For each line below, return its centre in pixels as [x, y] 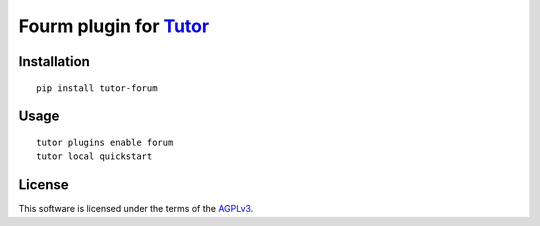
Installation [54, 61]
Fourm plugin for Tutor [114, 26]
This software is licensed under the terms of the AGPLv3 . [136, 209]
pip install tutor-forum [97, 88]
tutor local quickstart [94, 156]
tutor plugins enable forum [105, 142]
